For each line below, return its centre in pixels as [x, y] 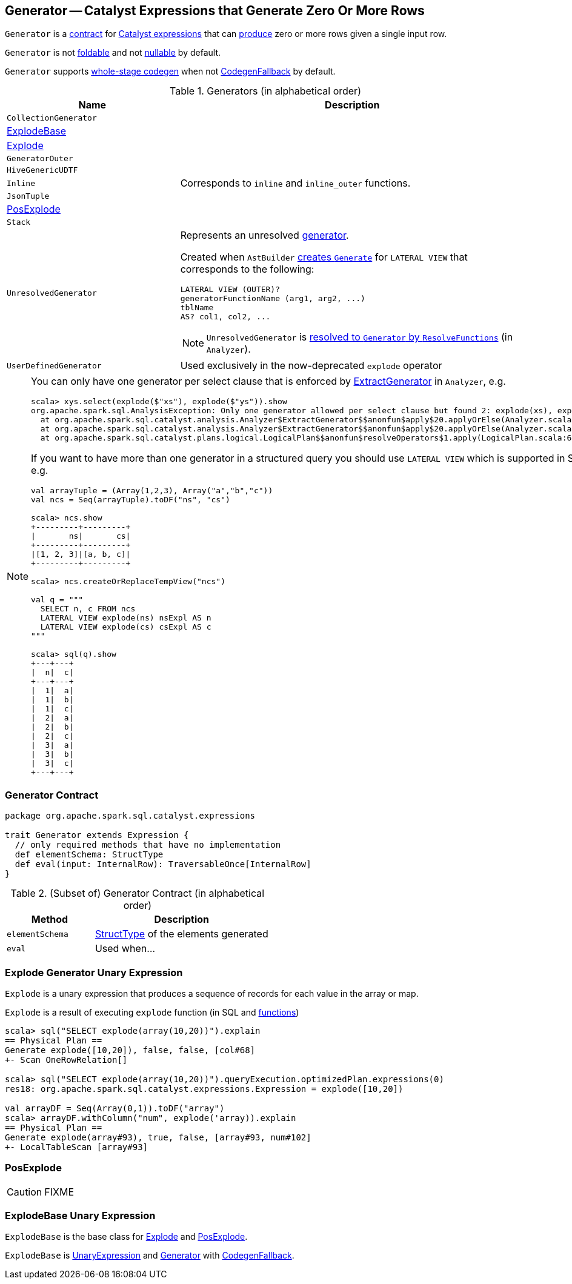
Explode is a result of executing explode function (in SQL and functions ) [152, 1012]
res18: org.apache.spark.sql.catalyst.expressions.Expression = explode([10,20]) [204, 1089]
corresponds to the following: [247, 269]
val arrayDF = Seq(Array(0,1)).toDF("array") [115, 1108]
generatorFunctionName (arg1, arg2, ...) [273, 299]
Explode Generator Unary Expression [94, 972]
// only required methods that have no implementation [148, 845]
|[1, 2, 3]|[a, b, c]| [81, 554]
